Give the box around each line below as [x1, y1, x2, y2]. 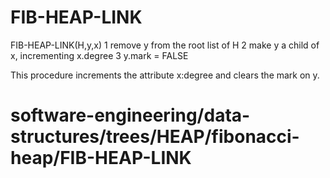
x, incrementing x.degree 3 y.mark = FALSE [10, 49, 189, 61]
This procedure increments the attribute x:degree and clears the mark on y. [10, 69, 320, 81]
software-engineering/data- [10, 104, 251, 127]
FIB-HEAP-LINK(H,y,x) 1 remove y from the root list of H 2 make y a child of [10, 39, 320, 51]
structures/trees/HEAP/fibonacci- [10, 126, 300, 148]
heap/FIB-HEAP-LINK [10, 147, 192, 170]
